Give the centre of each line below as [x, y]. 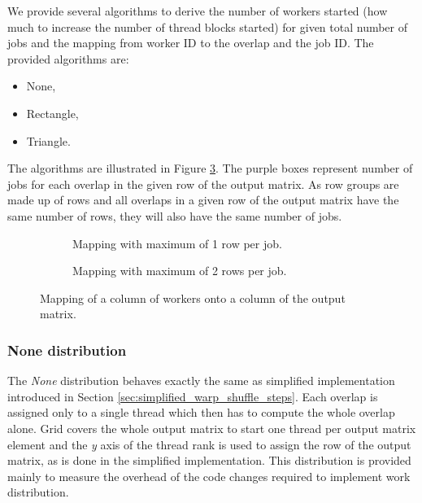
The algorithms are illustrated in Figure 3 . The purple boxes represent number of [210, 168]
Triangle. [48, 140]
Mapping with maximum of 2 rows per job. [180, 271]
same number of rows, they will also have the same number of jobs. [175, 215]
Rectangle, [52, 113]
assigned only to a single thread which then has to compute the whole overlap [201, 412]
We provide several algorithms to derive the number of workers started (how [198, 11]
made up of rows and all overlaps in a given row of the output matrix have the [203, 200]
